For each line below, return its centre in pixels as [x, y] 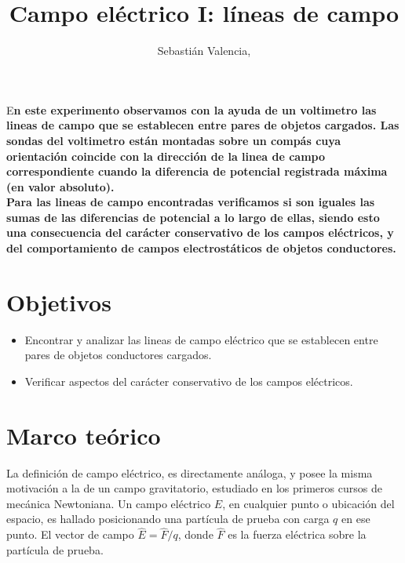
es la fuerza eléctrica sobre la [297, 534]
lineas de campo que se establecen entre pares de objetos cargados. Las [203, 125]
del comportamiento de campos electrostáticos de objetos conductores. [201, 248]
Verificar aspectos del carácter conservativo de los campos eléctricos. [189, 381]
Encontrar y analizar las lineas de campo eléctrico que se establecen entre [201, 339]
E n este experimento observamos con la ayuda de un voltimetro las [192, 109]
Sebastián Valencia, [204, 51]
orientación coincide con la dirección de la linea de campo [166, 156]
